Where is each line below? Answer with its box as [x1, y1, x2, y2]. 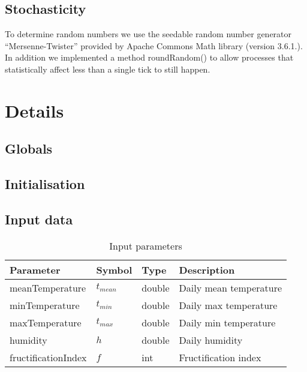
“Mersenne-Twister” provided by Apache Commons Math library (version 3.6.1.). [5, 39, 303, 52]
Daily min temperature [179, 315, 276, 329]
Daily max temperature [179, 298, 278, 312]
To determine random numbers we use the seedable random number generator [5, 28, 292, 40]
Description [179, 262, 235, 277]
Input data [5, 209, 73, 228]
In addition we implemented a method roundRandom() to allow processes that [5, 51, 294, 64]
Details [5, 98, 64, 122]
